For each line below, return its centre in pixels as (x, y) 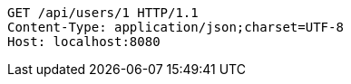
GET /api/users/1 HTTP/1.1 (103, 13)
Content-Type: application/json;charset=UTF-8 (175, 27)
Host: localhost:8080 (84, 42)
